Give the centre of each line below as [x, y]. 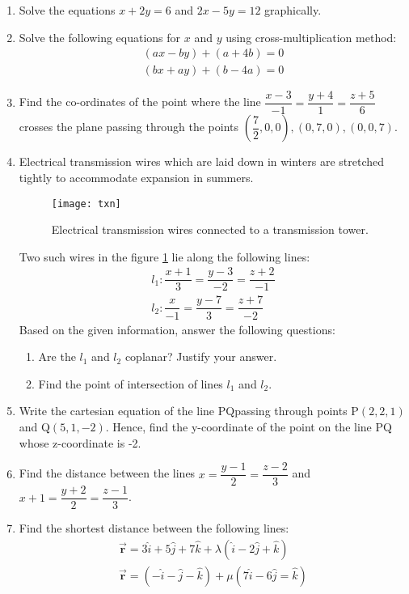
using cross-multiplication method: [311, 37]
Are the [57, 356]
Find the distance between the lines [107, 473]
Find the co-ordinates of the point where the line [140, 102]
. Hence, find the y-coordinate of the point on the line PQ [249, 426]
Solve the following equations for [100, 37]
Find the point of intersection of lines [131, 383]
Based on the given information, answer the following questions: [177, 329]
